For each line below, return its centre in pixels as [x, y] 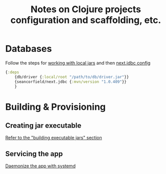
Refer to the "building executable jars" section [54, 138]
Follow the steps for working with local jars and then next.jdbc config [78, 63]
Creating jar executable [43, 126]
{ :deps [12, 72]
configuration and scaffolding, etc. [86, 20]
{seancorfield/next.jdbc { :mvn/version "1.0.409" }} [70, 82]
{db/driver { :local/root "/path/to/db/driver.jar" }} [72, 77]
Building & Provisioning [56, 107]
